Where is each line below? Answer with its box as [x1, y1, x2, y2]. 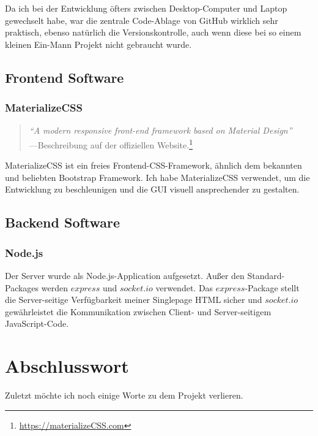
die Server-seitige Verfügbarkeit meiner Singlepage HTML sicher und [5, 293, 262, 306]
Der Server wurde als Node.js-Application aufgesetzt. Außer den [5, 269, 245, 281]
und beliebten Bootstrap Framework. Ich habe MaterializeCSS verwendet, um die [5, 170, 310, 183]
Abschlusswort [5, 353, 129, 378]
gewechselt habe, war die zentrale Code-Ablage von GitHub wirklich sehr [5, 13, 278, 26]
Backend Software [5, 213, 120, 232]
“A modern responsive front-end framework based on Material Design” [29, 124, 292, 137]
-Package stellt [245, 281, 300, 294]
